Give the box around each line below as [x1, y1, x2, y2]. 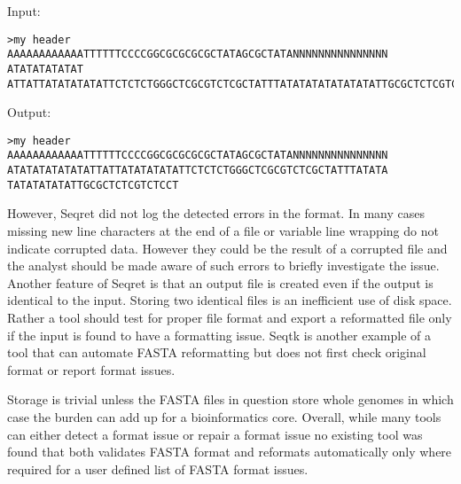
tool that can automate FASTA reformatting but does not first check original [7, 343, 426, 362]
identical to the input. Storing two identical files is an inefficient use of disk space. [7, 291, 452, 309]
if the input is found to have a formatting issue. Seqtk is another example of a [7, 325, 431, 344]
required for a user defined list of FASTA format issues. [7, 459, 309, 478]
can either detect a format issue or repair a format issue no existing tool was [7, 425, 423, 443]
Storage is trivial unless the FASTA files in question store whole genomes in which [7, 390, 454, 409]
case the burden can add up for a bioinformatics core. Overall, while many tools [7, 407, 441, 425]
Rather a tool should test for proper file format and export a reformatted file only [7, 308, 452, 326]
